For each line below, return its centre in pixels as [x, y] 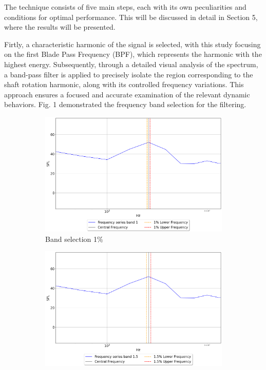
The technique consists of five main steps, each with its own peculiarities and [125, 7]
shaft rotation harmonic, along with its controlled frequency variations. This [124, 84]
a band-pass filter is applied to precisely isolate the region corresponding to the [129, 74]
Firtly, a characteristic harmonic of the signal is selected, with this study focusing [132, 44]
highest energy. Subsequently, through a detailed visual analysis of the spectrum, [131, 64]
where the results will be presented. [60, 27]
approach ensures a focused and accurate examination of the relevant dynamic [127, 94]
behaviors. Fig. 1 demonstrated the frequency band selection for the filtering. [125, 104]
